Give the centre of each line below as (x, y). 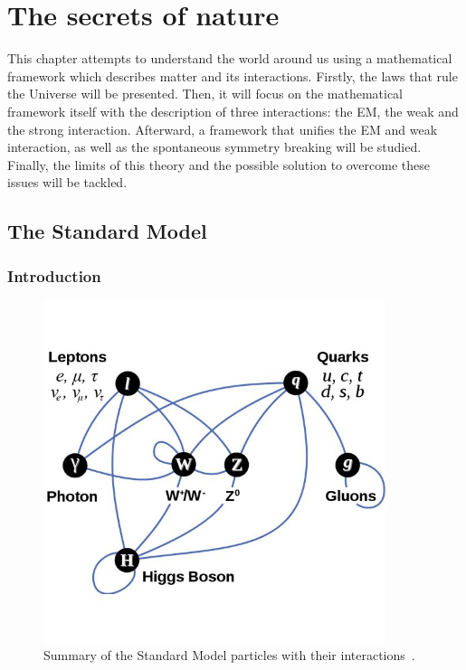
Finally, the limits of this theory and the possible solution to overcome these (219, 164)
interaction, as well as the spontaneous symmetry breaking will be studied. (214, 147)
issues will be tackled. (67, 182)
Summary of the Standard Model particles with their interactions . (229, 655)
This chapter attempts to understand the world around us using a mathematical (230, 58)
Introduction (54, 275)
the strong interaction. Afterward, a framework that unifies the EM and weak (223, 129)
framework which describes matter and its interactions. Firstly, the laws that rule (233, 75)
